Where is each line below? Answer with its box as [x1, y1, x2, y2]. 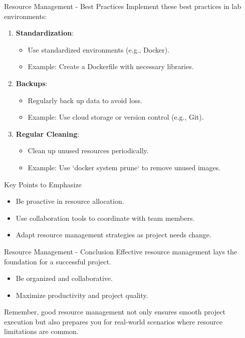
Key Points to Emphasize [4, 179, 82, 189]
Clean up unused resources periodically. [28, 145, 149, 156]
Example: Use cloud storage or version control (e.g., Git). [28, 112, 204, 122]
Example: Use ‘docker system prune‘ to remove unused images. [28, 162, 221, 172]
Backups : [16, 78, 48, 88]
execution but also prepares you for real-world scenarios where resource [4, 316, 222, 326]
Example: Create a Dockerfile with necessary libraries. [28, 61, 194, 72]
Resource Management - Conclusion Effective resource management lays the [4, 246, 237, 256]
